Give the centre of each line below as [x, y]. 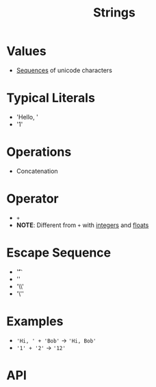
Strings [114, 13]
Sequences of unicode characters [64, 70]
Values [26, 51]
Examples [35, 321]
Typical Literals [51, 98]
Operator [32, 199]
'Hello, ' [27, 117]
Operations [39, 152]
